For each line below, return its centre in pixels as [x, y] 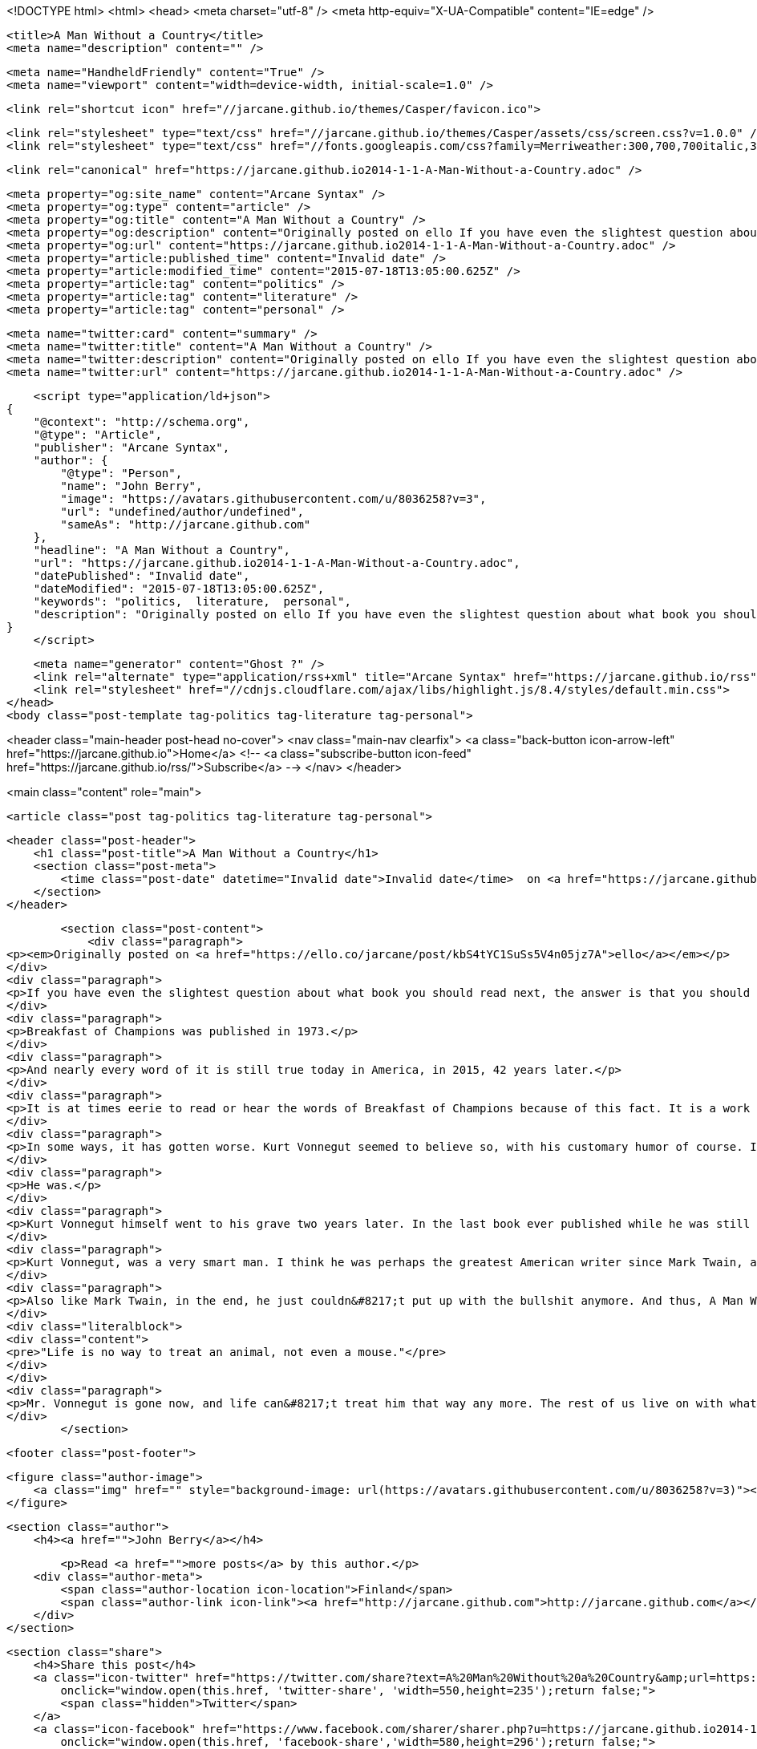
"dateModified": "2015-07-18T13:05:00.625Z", [179, 589]
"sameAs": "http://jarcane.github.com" [186, 524]
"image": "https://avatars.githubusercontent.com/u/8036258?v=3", [273, 499]
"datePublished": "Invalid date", [142, 576]
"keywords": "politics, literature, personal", [192, 601]
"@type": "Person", [121, 473]
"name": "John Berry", [132, 486]
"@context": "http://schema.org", [142, 422]
